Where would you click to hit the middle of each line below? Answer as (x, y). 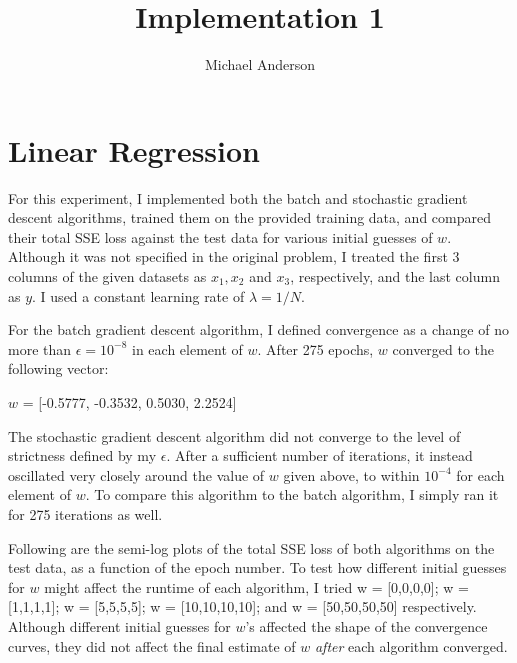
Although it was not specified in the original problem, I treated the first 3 (234, 256)
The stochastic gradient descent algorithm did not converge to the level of (234, 435)
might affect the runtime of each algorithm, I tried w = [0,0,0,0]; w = (256, 586)
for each (480, 474)
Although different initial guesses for (119, 625)
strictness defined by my (82, 455)
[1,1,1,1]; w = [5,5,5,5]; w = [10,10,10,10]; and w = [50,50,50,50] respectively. (242, 606)
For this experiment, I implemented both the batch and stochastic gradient (238, 197)
